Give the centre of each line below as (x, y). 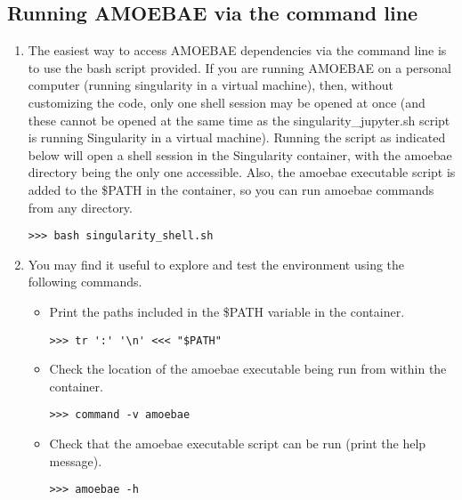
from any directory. (80, 207)
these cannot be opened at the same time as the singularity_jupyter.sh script (239, 120)
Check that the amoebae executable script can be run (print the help (238, 444)
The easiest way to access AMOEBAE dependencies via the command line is (237, 50)
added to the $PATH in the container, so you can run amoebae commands (231, 189)
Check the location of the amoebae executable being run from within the (248, 369)
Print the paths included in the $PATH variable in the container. (227, 311)
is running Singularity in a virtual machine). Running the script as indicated (237, 137)
